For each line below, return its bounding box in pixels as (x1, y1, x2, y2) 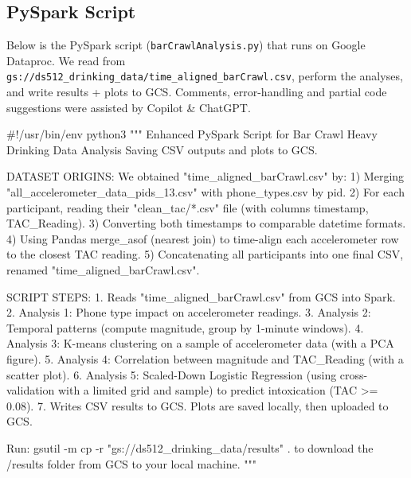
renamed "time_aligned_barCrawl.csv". (6, 262, 200, 278)
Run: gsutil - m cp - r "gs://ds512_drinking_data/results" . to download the (6, 439, 374, 456)
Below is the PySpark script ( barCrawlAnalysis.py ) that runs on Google (6, 37, 366, 53)
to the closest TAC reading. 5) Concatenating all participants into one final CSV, (6, 246, 404, 262)
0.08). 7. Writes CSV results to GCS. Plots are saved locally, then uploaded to (6, 397, 389, 414)
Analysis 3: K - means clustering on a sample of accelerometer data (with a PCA (6, 335, 394, 352)
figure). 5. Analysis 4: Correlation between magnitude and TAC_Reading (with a (6, 351, 404, 367)
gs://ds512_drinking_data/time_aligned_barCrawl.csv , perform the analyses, (6, 68, 403, 84)
